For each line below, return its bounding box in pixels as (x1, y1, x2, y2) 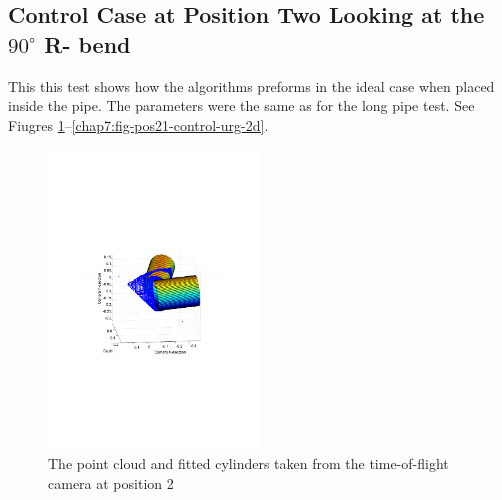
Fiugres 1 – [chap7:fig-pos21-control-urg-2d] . (8, 114, 269, 135)
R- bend (44, 28, 131, 59)
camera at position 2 (48, 472, 174, 493)
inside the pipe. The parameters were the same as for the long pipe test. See (8, 95, 475, 116)
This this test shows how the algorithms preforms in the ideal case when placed (8, 75, 495, 96)
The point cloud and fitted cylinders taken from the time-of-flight (48, 452, 449, 473)
